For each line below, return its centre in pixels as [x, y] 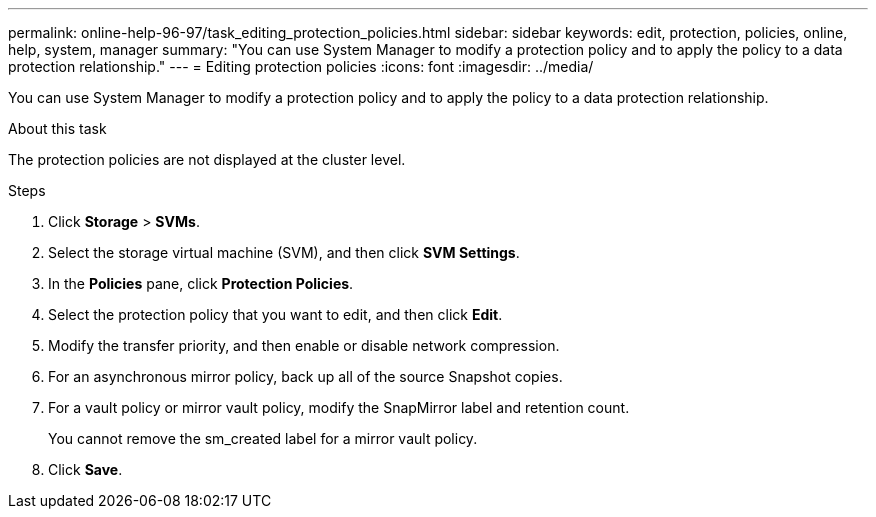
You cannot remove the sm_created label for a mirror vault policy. [263, 438]
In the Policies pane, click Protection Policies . [201, 283]
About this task [57, 128]
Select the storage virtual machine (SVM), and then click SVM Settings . [284, 252]
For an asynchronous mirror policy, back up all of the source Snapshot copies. [305, 376]
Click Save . [85, 469]
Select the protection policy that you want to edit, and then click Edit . [275, 314]
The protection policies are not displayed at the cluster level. [207, 159]
